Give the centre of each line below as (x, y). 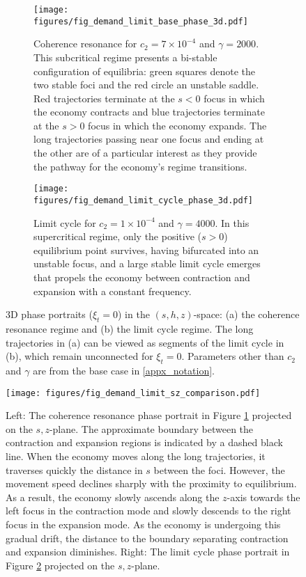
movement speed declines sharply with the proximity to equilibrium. (151, 483)
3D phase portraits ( (49, 314)
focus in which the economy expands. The (177, 125)
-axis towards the (263, 497)
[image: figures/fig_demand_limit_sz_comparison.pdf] (133, 393)
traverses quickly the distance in (74, 469)
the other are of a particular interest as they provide (145, 153)
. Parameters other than (233, 356)
